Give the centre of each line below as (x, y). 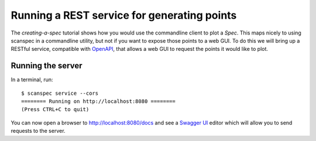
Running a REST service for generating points (124, 15)
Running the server (47, 66)
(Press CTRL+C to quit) (55, 109)
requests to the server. (38, 131)
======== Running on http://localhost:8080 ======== (98, 102)
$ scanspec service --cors (60, 93)
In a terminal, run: (32, 80)
